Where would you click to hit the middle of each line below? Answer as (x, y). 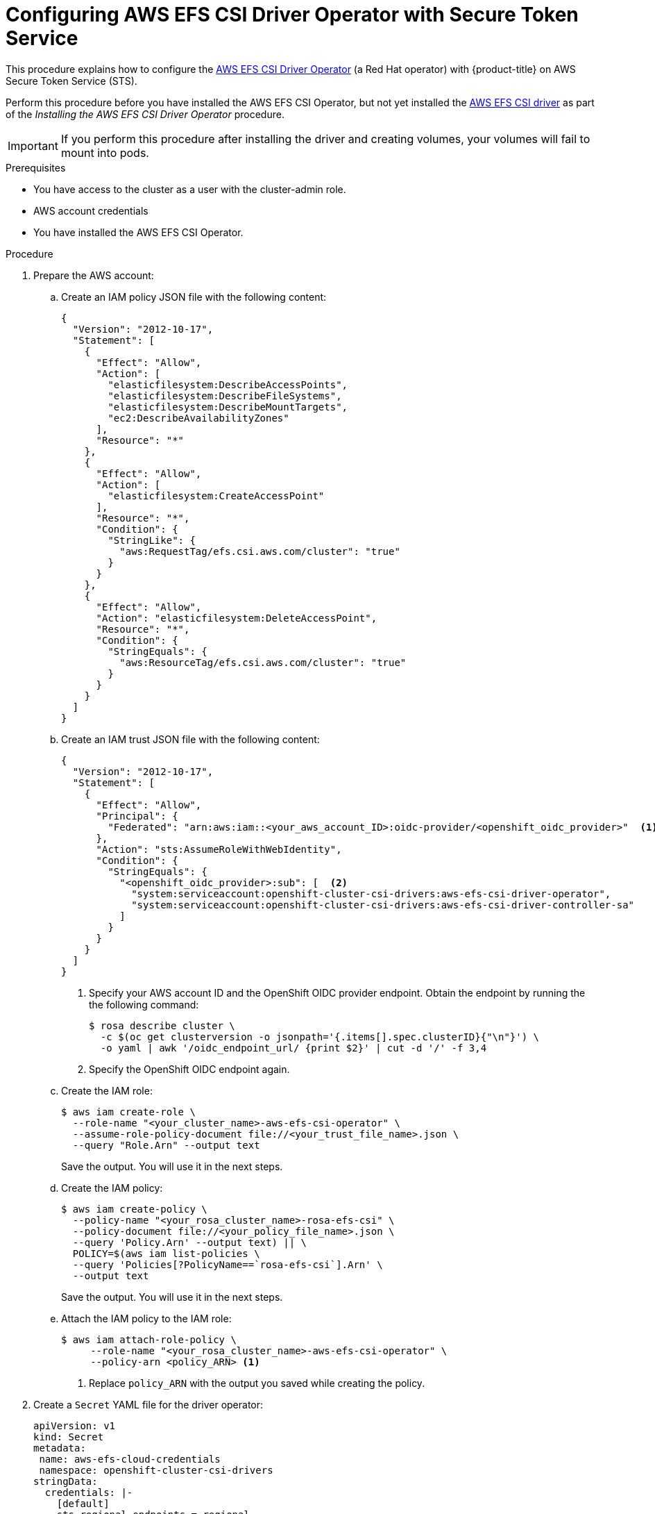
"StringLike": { (152, 540)
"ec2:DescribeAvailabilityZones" (198, 418)
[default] (83, 1503)
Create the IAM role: (107, 1090)
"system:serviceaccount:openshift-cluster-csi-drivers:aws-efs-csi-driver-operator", (371, 893)
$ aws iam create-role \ (128, 1112)
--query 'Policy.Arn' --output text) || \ (190, 1242)
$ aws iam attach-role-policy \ (149, 1339)
